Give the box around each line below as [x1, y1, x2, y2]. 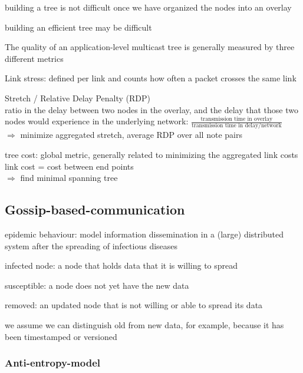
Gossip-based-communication [5, 200, 185, 219]
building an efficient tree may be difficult [5, 21, 152, 33]
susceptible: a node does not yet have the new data [5, 279, 189, 291]
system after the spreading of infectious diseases [5, 239, 178, 252]
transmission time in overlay [200, 115, 273, 122]
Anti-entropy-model [5, 355, 100, 370]
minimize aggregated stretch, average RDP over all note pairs [20, 128, 242, 141]
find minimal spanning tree [20, 171, 118, 184]
